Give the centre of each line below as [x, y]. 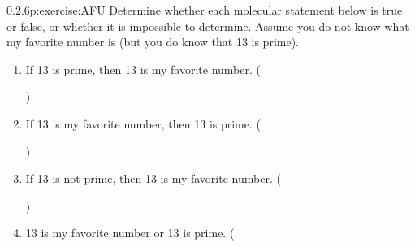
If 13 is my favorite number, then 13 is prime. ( [143, 123]
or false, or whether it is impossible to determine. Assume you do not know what [208, 26]
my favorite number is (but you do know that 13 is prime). [153, 42]
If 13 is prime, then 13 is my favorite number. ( [143, 69]
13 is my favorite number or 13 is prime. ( [130, 233]
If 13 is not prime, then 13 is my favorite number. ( [153, 178]
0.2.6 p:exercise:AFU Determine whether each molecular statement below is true [205, 10]
